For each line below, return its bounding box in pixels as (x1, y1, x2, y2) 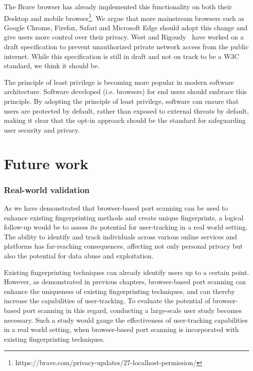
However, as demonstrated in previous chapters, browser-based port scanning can (4, 276, 246, 287)
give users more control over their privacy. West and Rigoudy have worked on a (4, 32, 244, 42)
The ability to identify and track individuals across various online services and (4, 231, 237, 241)
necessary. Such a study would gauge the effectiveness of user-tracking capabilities (4, 314, 248, 325)
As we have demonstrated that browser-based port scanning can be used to (4, 202, 228, 213)
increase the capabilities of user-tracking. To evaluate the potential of (4, 295, 211, 306)
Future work (4, 153, 89, 173)
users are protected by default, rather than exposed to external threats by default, (4, 105, 249, 116)
